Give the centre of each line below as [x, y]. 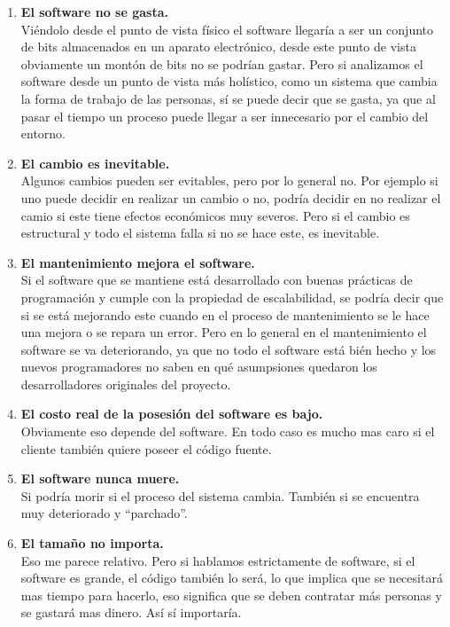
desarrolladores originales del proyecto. [126, 384]
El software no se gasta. [94, 12]
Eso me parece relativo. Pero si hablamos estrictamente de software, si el [218, 560]
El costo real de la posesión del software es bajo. [172, 414]
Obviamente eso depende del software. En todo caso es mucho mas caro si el [228, 431]
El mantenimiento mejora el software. [138, 262]
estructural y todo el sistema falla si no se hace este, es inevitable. [200, 233]
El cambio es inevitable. [95, 163]
